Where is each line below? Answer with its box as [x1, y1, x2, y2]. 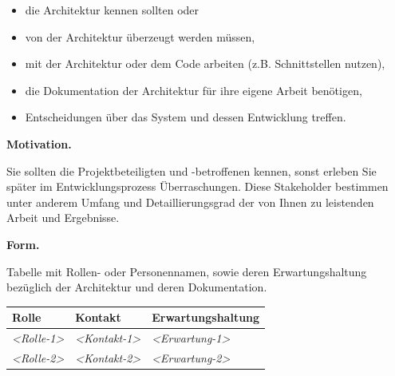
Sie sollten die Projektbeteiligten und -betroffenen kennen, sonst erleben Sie [6, 162, 377, 179]
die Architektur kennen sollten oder [25, 2, 199, 18]
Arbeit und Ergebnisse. [6, 209, 120, 226]
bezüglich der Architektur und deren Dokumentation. [6, 279, 267, 295]
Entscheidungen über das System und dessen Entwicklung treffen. [25, 109, 346, 125]
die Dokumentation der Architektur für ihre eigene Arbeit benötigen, [25, 81, 362, 98]
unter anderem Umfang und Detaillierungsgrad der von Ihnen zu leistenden [6, 193, 374, 210]
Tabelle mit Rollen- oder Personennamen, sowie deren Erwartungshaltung [6, 263, 367, 279]
